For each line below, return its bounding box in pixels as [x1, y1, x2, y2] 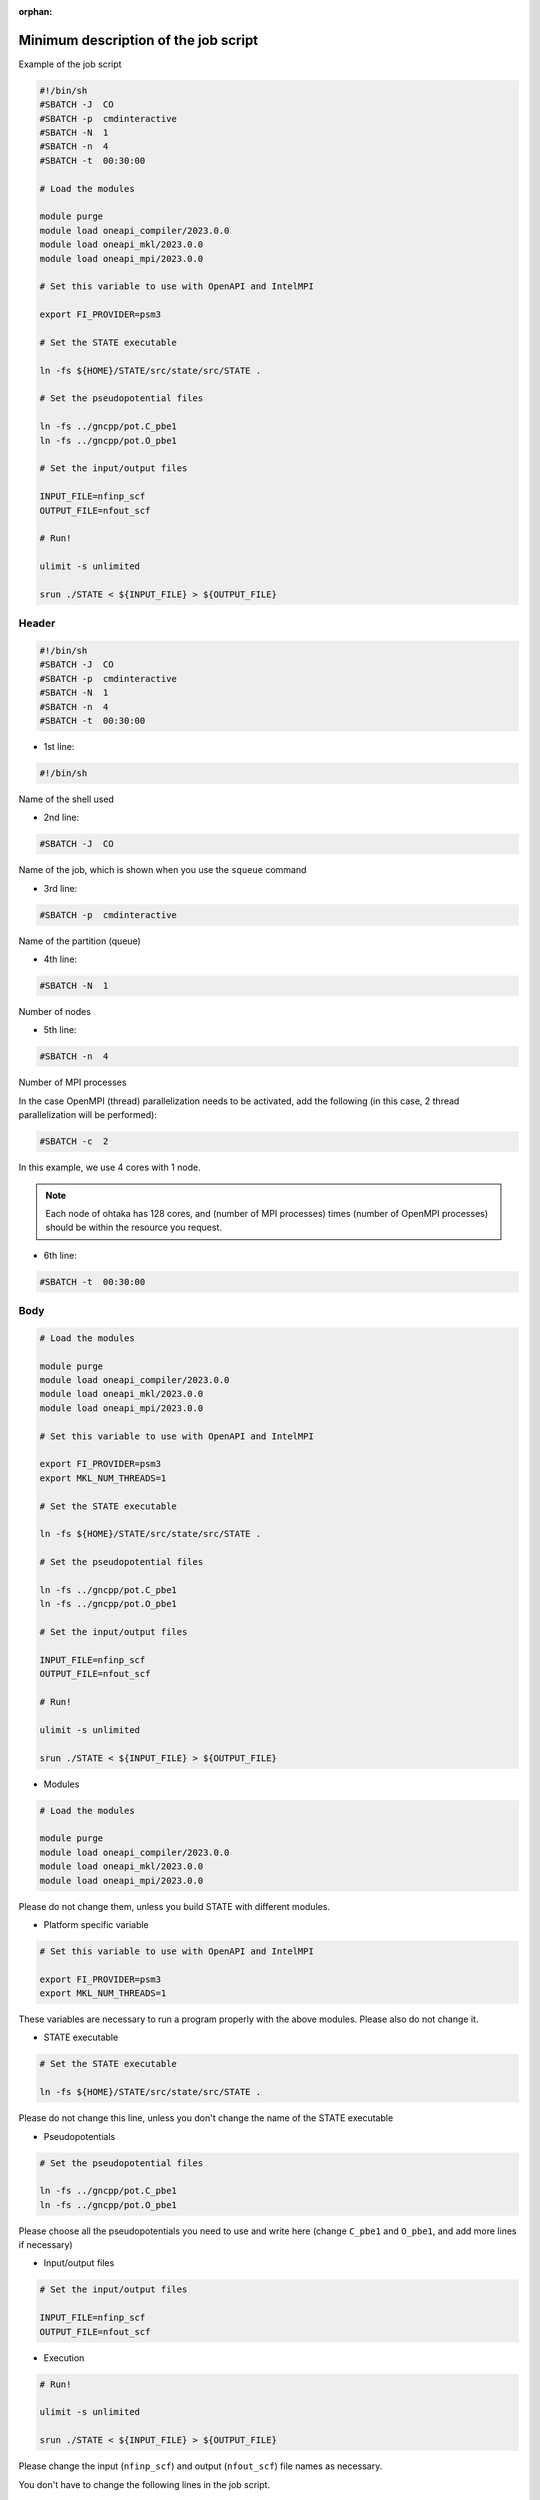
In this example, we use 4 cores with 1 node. [18, 1161, 201, 1174]
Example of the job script [18, 58, 122, 70]
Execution [43, 2351, 85, 2364]
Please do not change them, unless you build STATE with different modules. [18, 1900, 330, 1912]
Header [18, 616, 56, 630]
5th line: [43, 1024, 77, 1036]
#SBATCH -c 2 [39, 1136, 109, 1147]
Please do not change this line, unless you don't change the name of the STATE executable [18, 2112, 394, 2124]
